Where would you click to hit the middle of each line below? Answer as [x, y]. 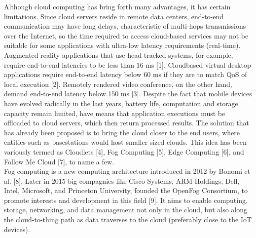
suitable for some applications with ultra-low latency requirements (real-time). [122, 45]
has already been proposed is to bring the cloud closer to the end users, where [122, 132]
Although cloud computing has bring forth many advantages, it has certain [117, 6]
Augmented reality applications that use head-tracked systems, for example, [119, 55]
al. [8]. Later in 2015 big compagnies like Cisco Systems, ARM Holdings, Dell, [122, 180]
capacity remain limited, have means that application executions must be [115, 113]
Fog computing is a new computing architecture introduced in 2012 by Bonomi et [127, 171]
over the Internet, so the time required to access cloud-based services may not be [126, 35]
